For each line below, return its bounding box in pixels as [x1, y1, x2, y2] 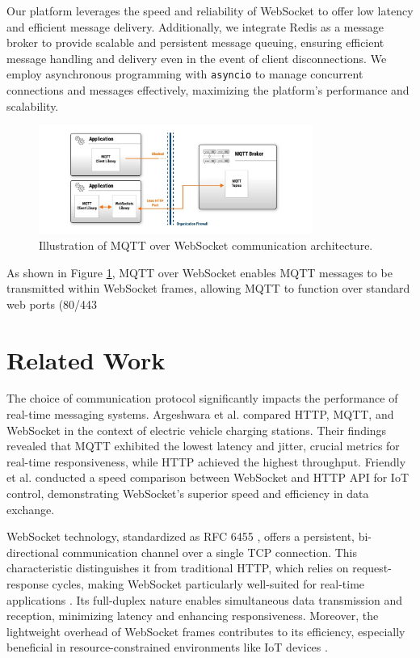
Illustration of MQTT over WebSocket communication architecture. [39, 236, 373, 253]
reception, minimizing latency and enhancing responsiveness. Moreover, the [6, 607, 379, 624]
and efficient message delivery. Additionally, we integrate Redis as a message [6, 18, 384, 35]
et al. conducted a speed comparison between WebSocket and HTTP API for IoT [6, 469, 409, 486]
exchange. [6, 500, 55, 517]
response [6, 575, 48, 592]
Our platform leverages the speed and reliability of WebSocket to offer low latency [6, 2, 414, 19]
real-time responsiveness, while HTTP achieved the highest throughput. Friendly [6, 453, 406, 470]
